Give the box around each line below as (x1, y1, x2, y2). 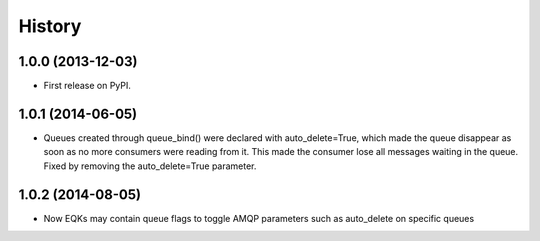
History (18, 15, 82, 37)
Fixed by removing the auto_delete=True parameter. (43, 160, 257, 172)
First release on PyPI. (43, 80, 132, 92)
